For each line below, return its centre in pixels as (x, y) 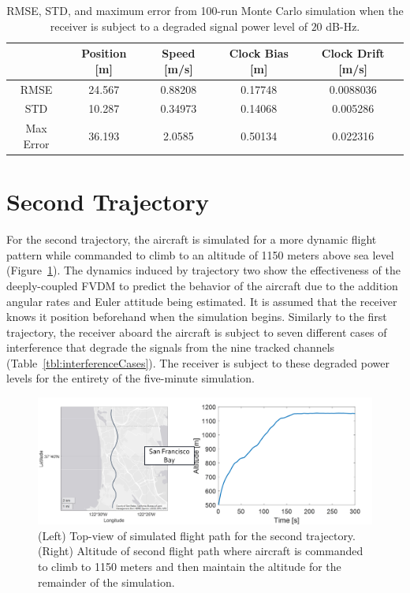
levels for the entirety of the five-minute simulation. (130, 378)
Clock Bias (259, 53)
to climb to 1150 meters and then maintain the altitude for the (190, 566)
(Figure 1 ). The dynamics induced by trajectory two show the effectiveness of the (203, 270)
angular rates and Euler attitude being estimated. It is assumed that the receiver (202, 301)
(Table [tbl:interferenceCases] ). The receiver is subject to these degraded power (198, 362)
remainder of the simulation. (106, 582)
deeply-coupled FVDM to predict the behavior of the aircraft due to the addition (202, 285)
